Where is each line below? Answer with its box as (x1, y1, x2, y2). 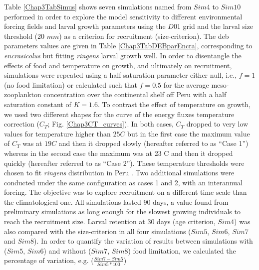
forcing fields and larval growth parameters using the (4, 21, 166, 31)
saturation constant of (4, 99, 71, 109)
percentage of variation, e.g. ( (4, 255, 94, 266)
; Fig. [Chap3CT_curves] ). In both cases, (47, 119, 174, 129)
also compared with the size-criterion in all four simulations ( (4, 226, 191, 236)
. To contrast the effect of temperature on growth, (97, 99, 251, 109)
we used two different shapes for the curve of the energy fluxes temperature (4, 109, 235, 119)
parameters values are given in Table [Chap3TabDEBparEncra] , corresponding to (4, 40, 253, 51)
